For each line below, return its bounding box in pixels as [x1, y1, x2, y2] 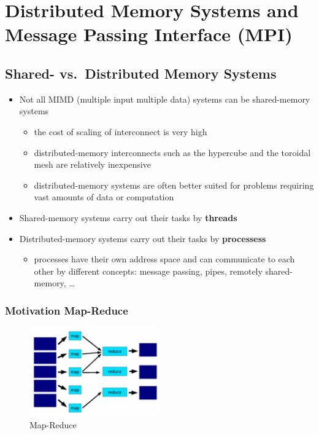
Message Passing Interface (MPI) [5, 22, 293, 47]
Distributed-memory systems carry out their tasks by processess [19, 232, 266, 245]
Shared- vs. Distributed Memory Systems [5, 63, 277, 82]
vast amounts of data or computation [34, 190, 174, 203]
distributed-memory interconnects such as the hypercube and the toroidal [34, 146, 311, 159]
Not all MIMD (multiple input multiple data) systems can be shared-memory [19, 92, 310, 105]
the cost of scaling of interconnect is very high [34, 125, 207, 138]
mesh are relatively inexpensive [34, 158, 151, 171]
